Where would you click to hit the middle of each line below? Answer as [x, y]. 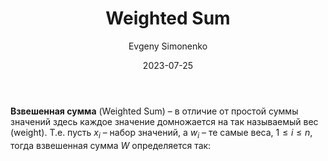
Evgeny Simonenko [168, 46]
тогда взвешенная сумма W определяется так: [111, 145]
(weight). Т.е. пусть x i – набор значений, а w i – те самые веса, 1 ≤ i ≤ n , [161, 133]
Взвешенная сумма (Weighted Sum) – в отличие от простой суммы [154, 111]
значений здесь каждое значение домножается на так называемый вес [164, 121]
